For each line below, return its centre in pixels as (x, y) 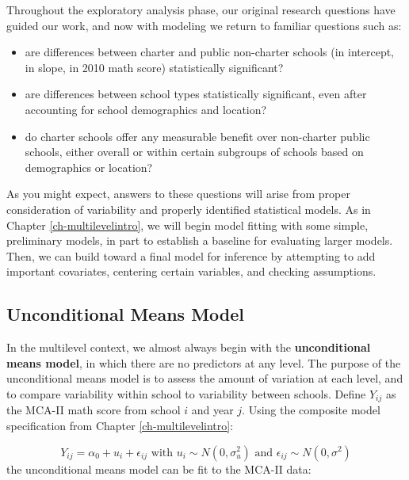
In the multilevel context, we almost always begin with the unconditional (189, 347)
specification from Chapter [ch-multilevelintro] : (120, 425)
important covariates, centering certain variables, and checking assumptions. (191, 271)
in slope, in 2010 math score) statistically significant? (154, 67)
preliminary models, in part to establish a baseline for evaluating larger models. (200, 240)
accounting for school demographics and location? (146, 109)
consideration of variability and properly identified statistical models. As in (189, 209)
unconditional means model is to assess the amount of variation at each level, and (205, 378)
